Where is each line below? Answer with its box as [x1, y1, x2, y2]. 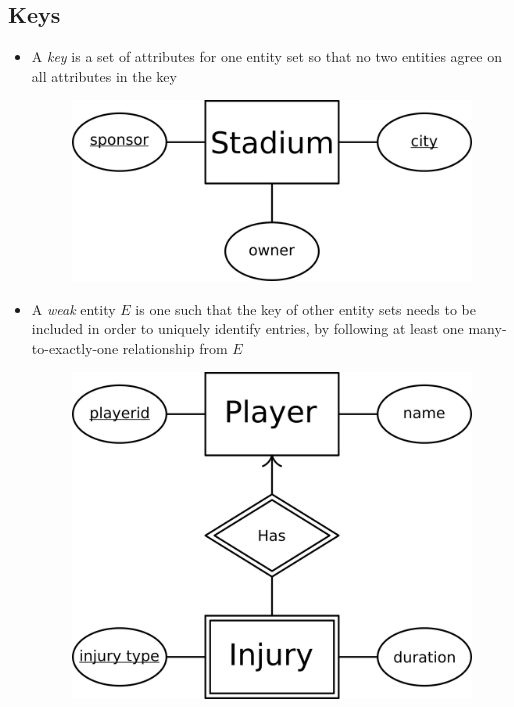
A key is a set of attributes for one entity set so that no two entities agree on [31, 46, 502, 67]
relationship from [122, 337, 228, 358]
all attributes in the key [31, 65, 177, 86]
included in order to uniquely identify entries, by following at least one [31, 318, 464, 339]
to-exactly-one [31, 337, 119, 358]
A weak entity [31, 298, 116, 319]
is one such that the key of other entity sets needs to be [135, 298, 476, 319]
